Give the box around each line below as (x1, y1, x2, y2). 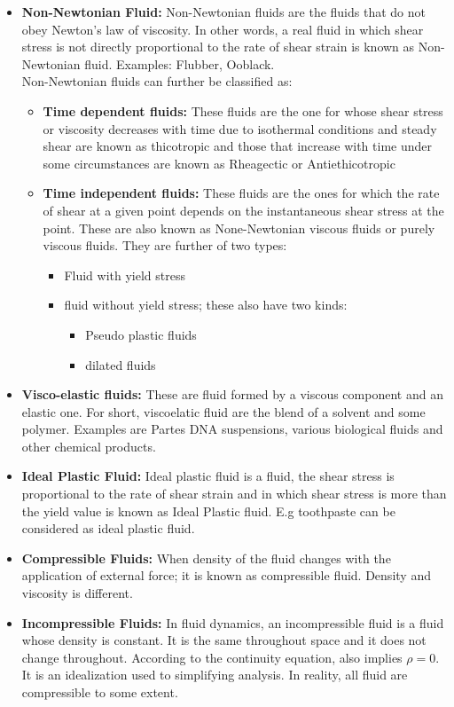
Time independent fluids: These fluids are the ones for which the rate (43, 184, 440, 202)
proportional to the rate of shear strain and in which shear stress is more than (21, 484, 447, 503)
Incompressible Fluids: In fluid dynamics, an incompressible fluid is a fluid (21, 613, 444, 632)
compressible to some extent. (21, 683, 178, 701)
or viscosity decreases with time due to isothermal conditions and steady (43, 119, 437, 137)
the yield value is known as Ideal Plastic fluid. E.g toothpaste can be (21, 501, 395, 520)
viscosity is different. (21, 584, 133, 602)
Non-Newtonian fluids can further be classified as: (21, 72, 293, 90)
